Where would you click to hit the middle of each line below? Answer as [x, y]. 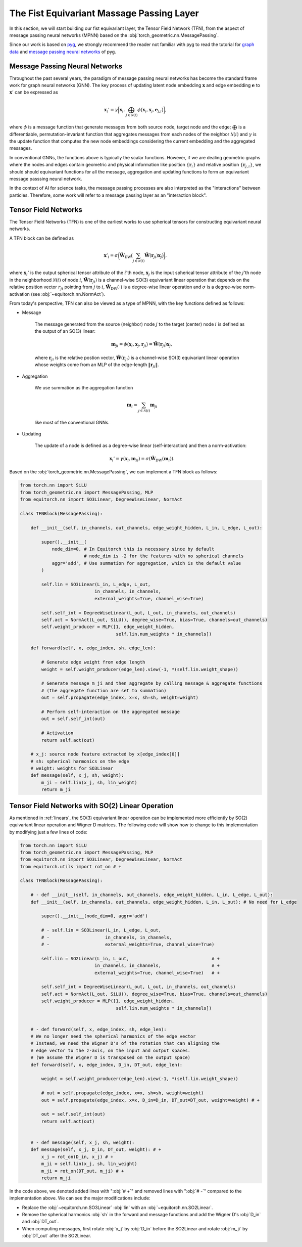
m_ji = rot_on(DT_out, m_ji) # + [83, 1171]
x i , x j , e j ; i [152, 110]
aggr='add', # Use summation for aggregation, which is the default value [146, 563]
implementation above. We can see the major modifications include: [80, 1198]
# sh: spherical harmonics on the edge [80, 761]
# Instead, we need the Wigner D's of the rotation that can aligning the [125, 1043]
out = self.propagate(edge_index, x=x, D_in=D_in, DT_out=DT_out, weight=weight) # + [150, 1100]
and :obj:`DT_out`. [40, 1222]
